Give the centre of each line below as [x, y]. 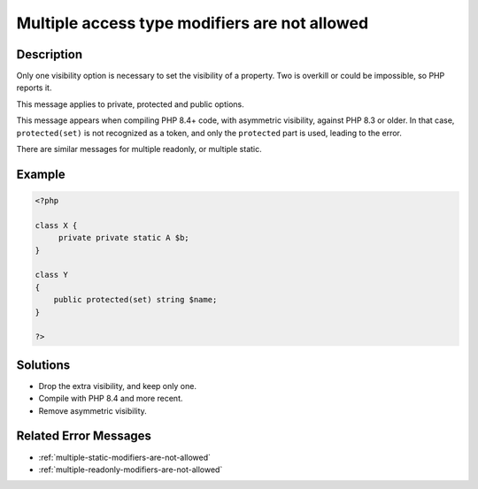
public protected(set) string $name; [135, 300]
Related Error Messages [84, 436]
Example [41, 174]
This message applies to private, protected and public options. [130, 104]
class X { [56, 225]
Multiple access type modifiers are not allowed [193, 23]
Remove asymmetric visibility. [93, 410]
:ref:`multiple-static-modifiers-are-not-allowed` [125, 457]
